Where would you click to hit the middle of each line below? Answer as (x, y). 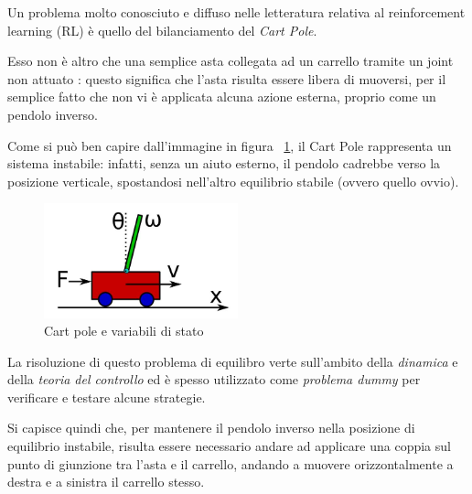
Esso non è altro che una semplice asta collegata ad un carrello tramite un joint (231, 61)
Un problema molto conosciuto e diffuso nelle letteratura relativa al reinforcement (236, 12)
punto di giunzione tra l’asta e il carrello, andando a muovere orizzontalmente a (231, 463)
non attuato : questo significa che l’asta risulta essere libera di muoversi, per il (227, 78)
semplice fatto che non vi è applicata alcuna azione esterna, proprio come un (222, 97)
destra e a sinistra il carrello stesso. (106, 482)
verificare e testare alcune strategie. (107, 397)
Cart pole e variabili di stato (124, 331)
